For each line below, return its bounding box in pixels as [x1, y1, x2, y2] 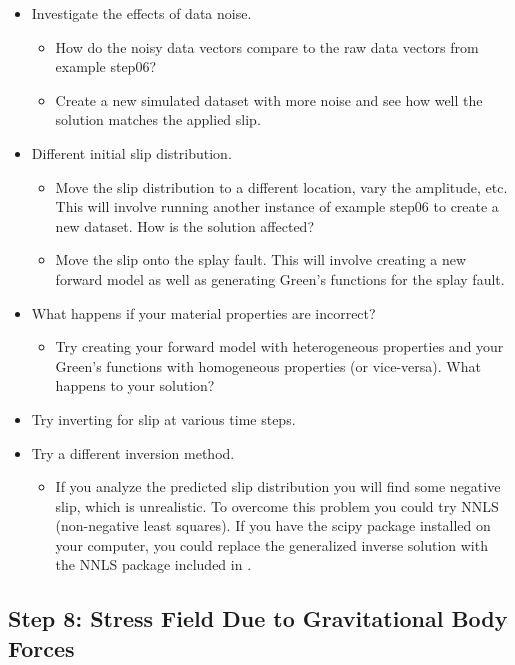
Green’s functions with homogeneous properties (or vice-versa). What [55, 355, 481, 376]
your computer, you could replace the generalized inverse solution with [55, 534, 488, 555]
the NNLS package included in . [55, 554, 252, 575]
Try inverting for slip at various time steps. [31, 408, 296, 429]
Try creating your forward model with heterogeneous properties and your [55, 336, 504, 357]
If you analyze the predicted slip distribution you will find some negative [55, 476, 501, 497]
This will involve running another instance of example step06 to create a [55, 196, 499, 217]
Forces [8, 632, 75, 663]
